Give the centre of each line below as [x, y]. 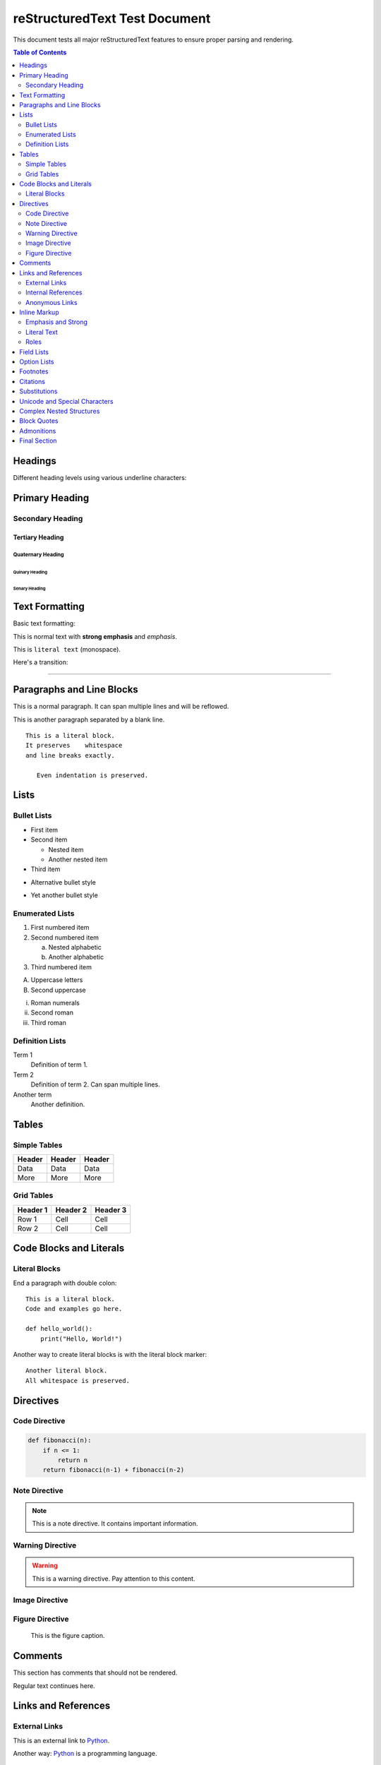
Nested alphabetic [75, 947]
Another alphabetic [76, 957]
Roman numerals [55, 1003]
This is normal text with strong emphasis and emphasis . [95, 636]
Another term [32, 1094]
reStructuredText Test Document [112, 18]
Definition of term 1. [59, 1065]
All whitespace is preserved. [78, 1381]
